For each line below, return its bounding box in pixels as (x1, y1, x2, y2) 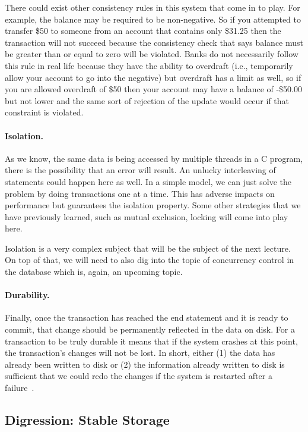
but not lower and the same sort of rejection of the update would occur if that (5, 94, 290, 107)
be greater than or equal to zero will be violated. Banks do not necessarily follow (5, 48, 299, 60)
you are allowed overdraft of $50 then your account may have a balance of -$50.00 (5, 83, 303, 95)
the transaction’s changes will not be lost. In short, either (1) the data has (5, 346, 275, 359)
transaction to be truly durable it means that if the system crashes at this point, (5, 334, 298, 347)
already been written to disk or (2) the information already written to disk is (5, 358, 285, 370)
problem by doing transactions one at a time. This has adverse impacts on (5, 187, 275, 199)
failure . (5, 381, 34, 394)
